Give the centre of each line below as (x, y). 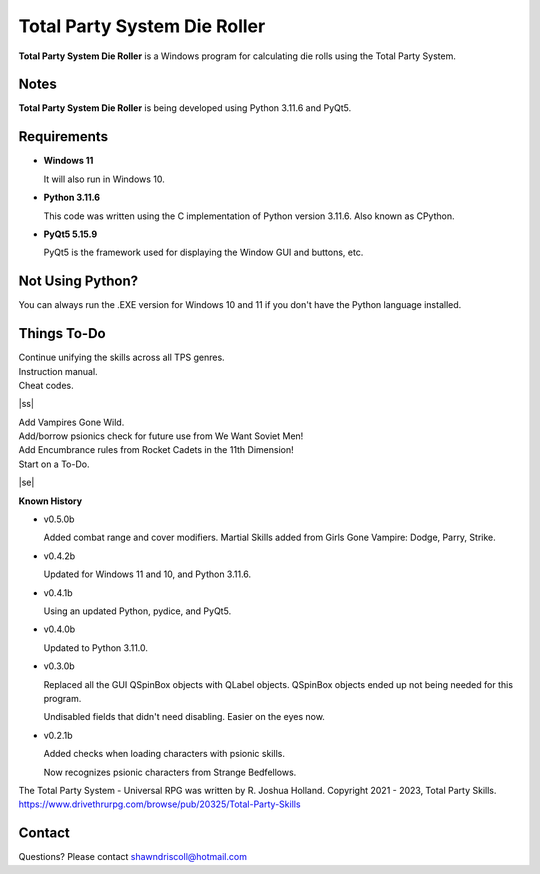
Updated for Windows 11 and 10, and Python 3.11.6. (147, 574)
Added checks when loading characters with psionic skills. (164, 754)
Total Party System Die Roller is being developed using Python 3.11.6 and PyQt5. (185, 108)
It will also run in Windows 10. (104, 179)
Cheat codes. (46, 385)
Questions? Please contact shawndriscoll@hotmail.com (132, 857)
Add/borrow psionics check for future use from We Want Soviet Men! (161, 436)
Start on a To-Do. (54, 464)
